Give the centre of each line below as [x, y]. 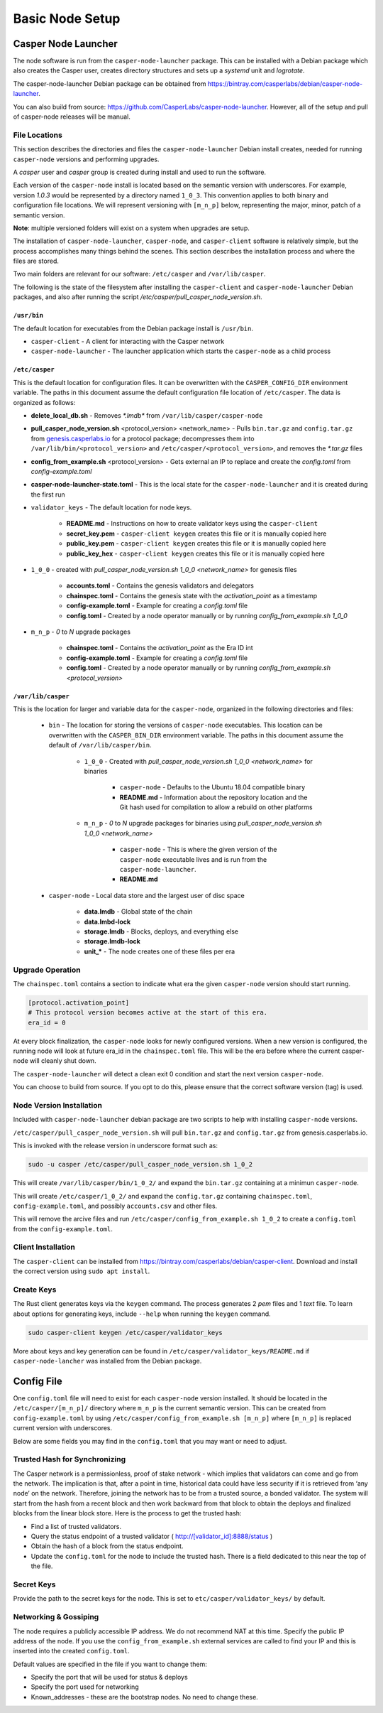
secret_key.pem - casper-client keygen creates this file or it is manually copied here [196, 534]
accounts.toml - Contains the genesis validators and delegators [160, 585]
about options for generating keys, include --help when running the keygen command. [142, 1314]
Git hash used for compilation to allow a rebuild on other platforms [216, 807]
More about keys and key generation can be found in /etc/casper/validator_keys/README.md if [161, 1351]
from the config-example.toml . [63, 1228]
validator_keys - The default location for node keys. [111, 507]
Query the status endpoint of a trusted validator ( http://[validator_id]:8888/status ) [152, 1536]
